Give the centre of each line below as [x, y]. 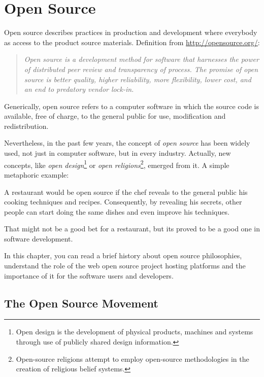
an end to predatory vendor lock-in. [79, 89]
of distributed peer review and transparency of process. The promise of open [141, 69]
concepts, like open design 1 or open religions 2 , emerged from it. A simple [117, 164]
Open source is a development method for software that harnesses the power [141, 59]
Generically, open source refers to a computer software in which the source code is [131, 106]
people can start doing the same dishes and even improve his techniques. [117, 211]
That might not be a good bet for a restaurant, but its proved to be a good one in [132, 229]
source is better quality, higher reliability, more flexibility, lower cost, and [138, 79]
